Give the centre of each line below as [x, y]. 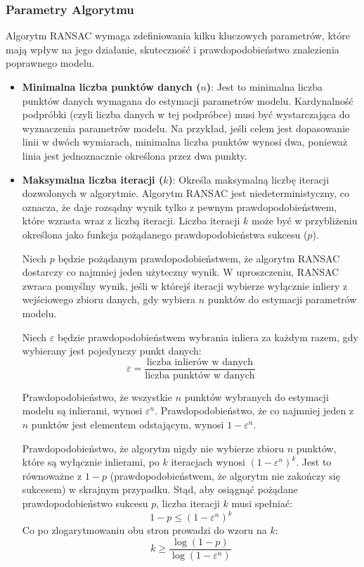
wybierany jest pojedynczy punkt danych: [112, 351]
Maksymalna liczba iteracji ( [93, 179]
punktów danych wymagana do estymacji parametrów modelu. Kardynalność [188, 100]
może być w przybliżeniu [305, 221]
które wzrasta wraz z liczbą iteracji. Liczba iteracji [131, 221]
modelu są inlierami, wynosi [82, 410]
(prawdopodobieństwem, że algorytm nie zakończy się [225, 475]
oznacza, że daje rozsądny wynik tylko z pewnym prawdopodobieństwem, [180, 206]
